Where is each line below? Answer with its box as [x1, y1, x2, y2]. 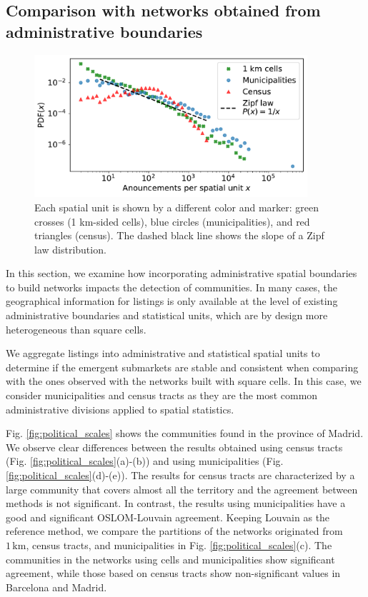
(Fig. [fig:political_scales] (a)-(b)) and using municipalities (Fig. [6, 453, 284, 468]
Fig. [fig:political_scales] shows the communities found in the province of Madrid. [6, 426, 364, 441]
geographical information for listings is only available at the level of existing [6, 294, 338, 308]
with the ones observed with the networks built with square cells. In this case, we [6, 373, 362, 388]
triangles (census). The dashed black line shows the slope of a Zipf [34, 228, 324, 243]
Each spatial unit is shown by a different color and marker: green [34, 199, 319, 214]
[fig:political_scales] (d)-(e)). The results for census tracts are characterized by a [6, 468, 355, 483]
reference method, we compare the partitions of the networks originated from [6, 523, 343, 538]
